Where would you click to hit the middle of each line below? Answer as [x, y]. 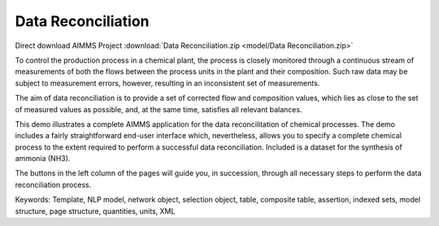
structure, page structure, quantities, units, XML [95, 211]
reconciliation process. [53, 185]
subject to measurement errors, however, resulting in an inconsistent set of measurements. [167, 83]
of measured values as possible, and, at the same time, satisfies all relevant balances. [159, 109]
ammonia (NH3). [43, 159]
